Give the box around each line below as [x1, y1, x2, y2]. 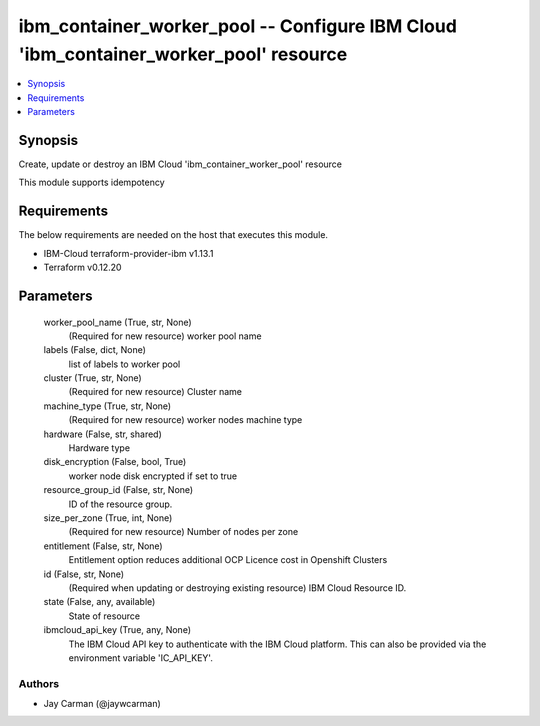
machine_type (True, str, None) [43, 400, 172, 412]
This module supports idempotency [18, 176, 165, 189]
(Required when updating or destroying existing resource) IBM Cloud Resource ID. [68, 581, 407, 594]
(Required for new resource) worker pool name [68, 330, 262, 342]
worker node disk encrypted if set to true [68, 470, 238, 482]
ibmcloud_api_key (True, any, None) [43, 624, 192, 636]
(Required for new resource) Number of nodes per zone [68, 526, 299, 538]
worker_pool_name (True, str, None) [43, 316, 192, 328]
